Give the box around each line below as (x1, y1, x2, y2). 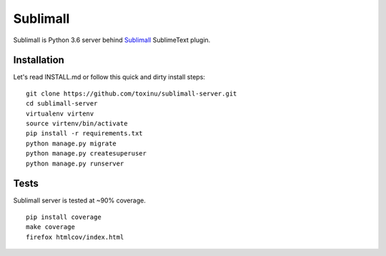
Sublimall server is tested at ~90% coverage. (13, 196, 146, 205)
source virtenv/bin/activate (26, 120, 128, 128)
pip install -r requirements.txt (26, 129, 143, 138)
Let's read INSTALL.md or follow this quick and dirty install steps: (13, 73, 205, 81)
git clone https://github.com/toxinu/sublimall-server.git (26, 89, 237, 98)
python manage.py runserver (26, 159, 124, 168)
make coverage (26, 223, 75, 231)
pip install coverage (26, 213, 102, 221)
